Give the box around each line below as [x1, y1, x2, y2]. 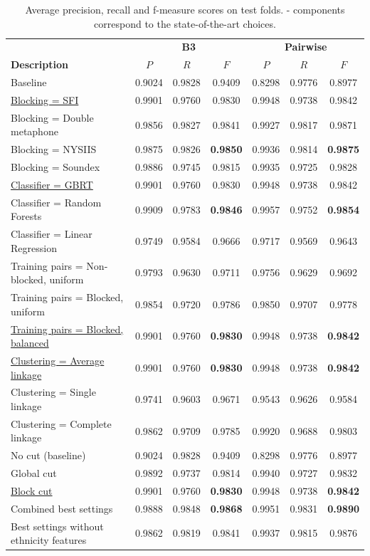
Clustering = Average [11, 352, 105, 367]
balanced [11, 335, 49, 350]
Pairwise [285, 39, 327, 54]
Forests [11, 209, 42, 224]
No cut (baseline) [11, 448, 86, 463]
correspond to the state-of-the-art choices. [94, 16, 276, 31]
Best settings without [11, 518, 104, 533]
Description [11, 57, 69, 72]
